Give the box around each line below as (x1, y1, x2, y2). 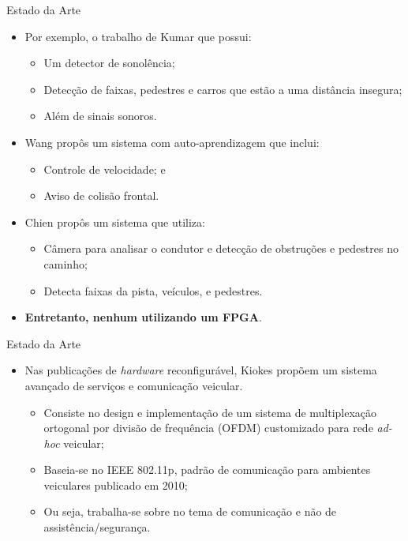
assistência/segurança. (43, 519, 151, 535)
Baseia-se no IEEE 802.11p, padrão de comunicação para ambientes (43, 461, 371, 478)
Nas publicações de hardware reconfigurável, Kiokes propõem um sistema (24, 362, 377, 378)
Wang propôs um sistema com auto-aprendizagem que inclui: (24, 133, 320, 150)
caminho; (43, 255, 88, 272)
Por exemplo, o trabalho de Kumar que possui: (24, 28, 252, 44)
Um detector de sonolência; (43, 54, 175, 71)
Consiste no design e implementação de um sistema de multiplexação (43, 404, 377, 420)
